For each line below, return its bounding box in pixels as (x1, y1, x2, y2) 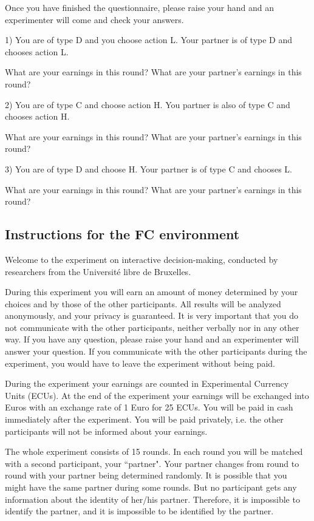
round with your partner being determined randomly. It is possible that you (5, 469, 287, 482)
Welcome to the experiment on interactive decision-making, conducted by (5, 253, 278, 265)
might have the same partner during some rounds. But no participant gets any (5, 481, 297, 494)
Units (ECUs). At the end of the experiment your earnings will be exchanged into (5, 389, 309, 401)
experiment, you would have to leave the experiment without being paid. (5, 356, 275, 369)
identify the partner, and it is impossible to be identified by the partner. (5, 505, 274, 517)
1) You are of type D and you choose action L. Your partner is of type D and (5, 33, 293, 46)
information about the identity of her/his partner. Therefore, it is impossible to (5, 492, 300, 505)
